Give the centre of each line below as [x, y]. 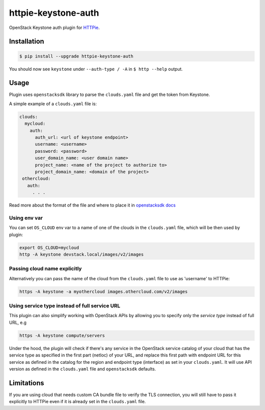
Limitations [26, 383]
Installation [26, 42]
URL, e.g [18, 322]
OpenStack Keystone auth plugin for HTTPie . [54, 28]
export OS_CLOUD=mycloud [49, 248]
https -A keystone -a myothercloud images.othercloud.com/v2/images [104, 292]
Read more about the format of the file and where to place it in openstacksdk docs [93, 205]
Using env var [26, 218]
